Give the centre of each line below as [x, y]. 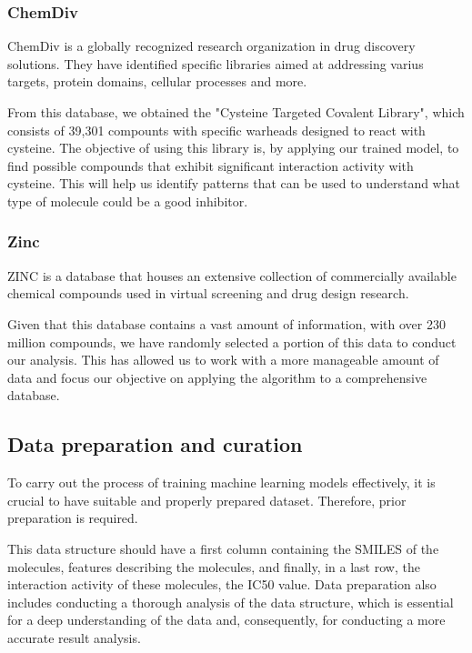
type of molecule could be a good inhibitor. [128, 201]
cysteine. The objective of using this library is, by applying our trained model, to [233, 148]
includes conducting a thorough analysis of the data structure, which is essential [231, 602]
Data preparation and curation [155, 444]
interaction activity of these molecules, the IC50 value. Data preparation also [222, 584]
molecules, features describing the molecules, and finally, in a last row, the [214, 566]
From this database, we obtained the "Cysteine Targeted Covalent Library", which [236, 112]
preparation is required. [73, 518]
